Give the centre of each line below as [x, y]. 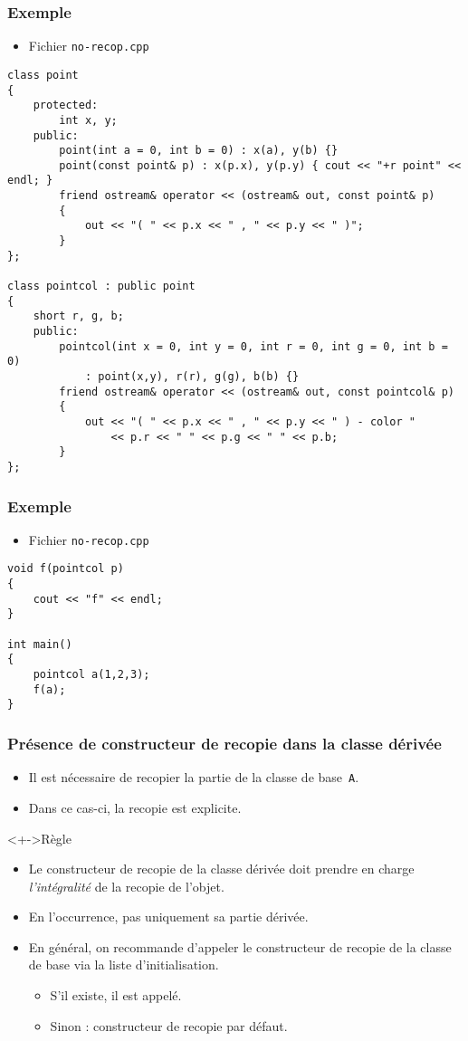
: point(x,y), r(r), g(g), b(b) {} [192, 377]
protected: [66, 105]
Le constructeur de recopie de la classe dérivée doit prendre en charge [221, 869]
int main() [40, 644]
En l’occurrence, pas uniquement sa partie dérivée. [168, 917]
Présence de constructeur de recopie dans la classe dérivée [224, 743]
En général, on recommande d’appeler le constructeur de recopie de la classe [240, 946]
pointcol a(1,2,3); [91, 675]
